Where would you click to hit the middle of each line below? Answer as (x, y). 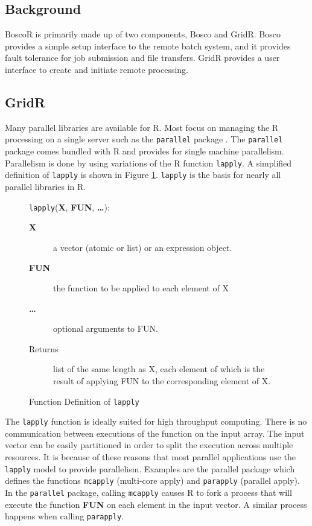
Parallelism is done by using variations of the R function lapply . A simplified (148, 163)
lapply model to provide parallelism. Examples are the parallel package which (150, 468)
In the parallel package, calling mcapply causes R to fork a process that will (148, 492)
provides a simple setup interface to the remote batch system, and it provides (148, 46)
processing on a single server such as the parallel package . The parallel (144, 139)
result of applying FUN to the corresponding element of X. (162, 380)
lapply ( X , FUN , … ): (69, 207)
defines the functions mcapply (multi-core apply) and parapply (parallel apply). (152, 480)
